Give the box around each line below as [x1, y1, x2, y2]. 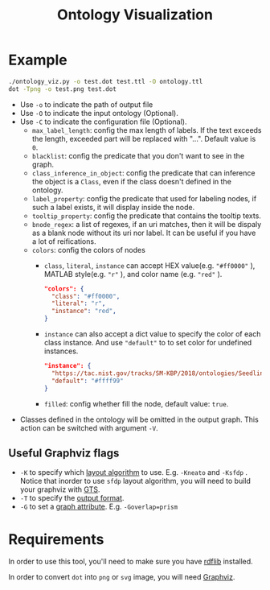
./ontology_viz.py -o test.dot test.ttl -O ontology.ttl [8, 77, 203, 85]
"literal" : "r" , [51, 299, 106, 307]
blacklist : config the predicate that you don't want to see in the [31, 151, 245, 160]
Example [8, 51, 67, 69]
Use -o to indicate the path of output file [19, 99, 153, 109]
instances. [43, 346, 79, 356]
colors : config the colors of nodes [31, 245, 146, 254]
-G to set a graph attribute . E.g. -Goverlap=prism [19, 501, 178, 512]
